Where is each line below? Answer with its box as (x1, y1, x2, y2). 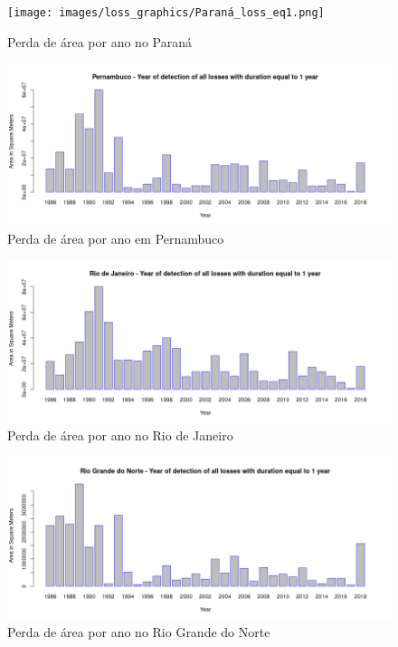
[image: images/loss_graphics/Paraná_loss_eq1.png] (7, 6, 325, 19)
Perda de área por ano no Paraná (7, 32, 192, 51)
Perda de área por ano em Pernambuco (7, 228, 224, 247)
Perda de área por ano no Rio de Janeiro (7, 426, 233, 445)
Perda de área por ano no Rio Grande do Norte (7, 623, 270, 642)
